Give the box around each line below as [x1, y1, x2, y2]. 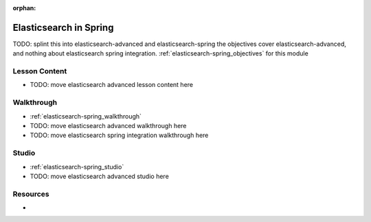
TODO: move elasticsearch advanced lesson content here [30, 81, 194, 89]
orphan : [12, 4, 36, 12]
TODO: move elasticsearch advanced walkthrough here [30, 121, 187, 129]
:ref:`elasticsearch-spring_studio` [30, 162, 124, 171]
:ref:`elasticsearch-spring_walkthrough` [30, 112, 142, 120]
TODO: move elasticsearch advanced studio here [30, 172, 170, 180]
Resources [12, 189, 49, 199]
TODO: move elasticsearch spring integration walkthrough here [30, 131, 209, 140]
